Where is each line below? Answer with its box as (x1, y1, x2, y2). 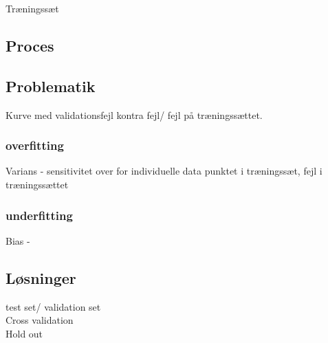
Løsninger (6, 267, 76, 288)
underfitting (6, 206, 73, 223)
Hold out (6, 326, 43, 340)
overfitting (6, 137, 64, 154)
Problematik (6, 75, 96, 96)
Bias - (6, 233, 30, 247)
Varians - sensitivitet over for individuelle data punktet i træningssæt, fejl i (6, 164, 322, 178)
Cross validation (6, 313, 74, 327)
